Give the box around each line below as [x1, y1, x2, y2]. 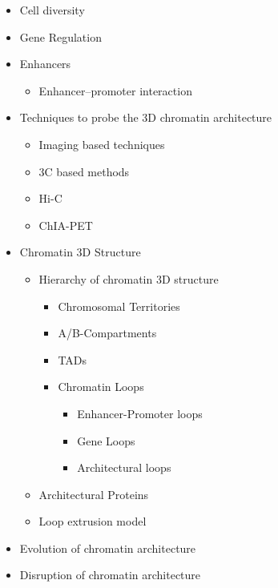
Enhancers [19, 55, 71, 72]
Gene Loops [77, 432, 135, 449]
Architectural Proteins [38, 485, 149, 502]
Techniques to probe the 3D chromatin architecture [19, 109, 272, 126]
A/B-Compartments [58, 324, 157, 341]
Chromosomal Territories [58, 297, 180, 314]
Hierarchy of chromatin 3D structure [38, 270, 219, 287]
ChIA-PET [38, 216, 93, 233]
